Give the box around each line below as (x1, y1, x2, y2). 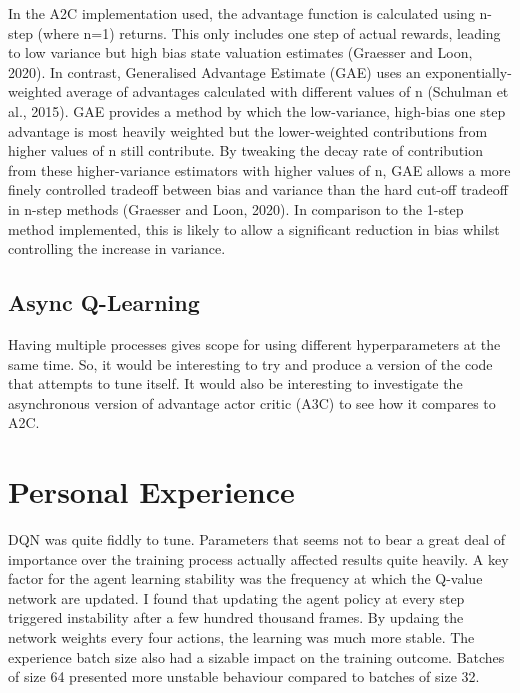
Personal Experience (8, 471, 295, 512)
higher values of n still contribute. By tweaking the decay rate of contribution (8, 140, 483, 161)
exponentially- (425, 61, 512, 82)
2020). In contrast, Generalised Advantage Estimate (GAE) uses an (8, 61, 421, 82)
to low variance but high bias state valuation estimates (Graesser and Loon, (8, 42, 473, 63)
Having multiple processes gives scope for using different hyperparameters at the (8, 333, 501, 354)
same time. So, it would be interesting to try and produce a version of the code (8, 353, 493, 374)
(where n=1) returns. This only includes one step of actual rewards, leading (37, 22, 501, 43)
